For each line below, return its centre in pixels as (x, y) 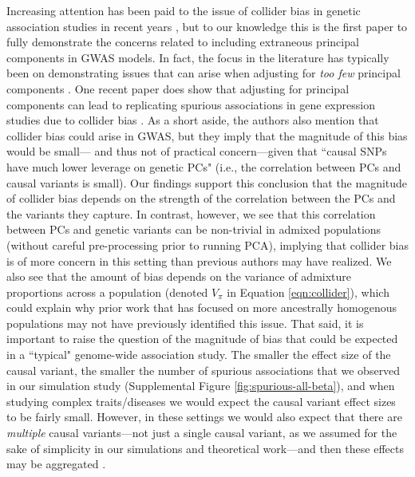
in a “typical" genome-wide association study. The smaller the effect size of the (199, 355)
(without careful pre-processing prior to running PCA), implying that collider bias (207, 244)
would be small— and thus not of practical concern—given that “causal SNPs (197, 151)
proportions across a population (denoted (107, 292)
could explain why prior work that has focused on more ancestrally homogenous (202, 307)
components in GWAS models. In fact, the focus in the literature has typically (198, 57)
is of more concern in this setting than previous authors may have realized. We (199, 260)
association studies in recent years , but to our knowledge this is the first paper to (207, 26)
